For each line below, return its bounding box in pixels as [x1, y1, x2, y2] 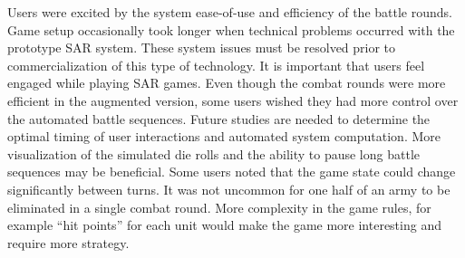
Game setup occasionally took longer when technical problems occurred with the [7, 20, 455, 39]
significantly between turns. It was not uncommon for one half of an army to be [7, 179, 450, 198]
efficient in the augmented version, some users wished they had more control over [7, 91, 459, 110]
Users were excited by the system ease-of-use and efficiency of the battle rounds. [7, 3, 452, 21]
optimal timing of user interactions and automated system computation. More [7, 127, 441, 146]
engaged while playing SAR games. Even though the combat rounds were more [7, 73, 446, 92]
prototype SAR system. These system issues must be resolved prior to [7, 38, 396, 57]
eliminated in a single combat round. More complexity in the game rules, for [7, 197, 431, 216]
